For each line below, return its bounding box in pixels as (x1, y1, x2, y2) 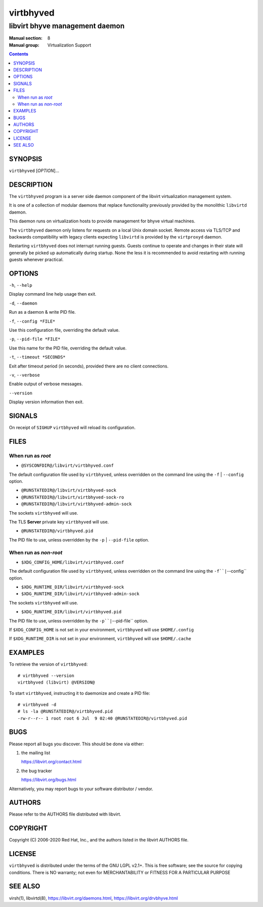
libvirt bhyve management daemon (9, 22, 125, 30)
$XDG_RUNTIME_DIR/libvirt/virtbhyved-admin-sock (21, 591, 140, 597)
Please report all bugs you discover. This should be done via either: (9, 741, 144, 747)
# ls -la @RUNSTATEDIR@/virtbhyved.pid (18, 709, 113, 714)
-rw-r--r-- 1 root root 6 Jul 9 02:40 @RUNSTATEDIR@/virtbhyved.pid (18, 715, 188, 721)
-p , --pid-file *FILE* (9, 336, 61, 342)
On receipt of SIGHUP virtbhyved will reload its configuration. (9, 425, 136, 431)
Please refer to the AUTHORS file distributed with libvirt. (9, 811, 121, 817)
